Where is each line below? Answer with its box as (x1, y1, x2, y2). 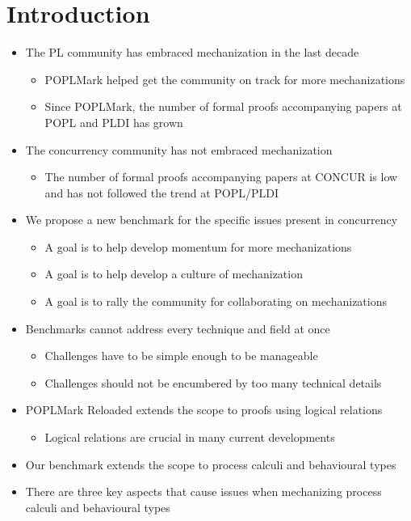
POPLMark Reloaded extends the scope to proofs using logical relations (25, 401, 383, 418)
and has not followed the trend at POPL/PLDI (44, 184, 279, 201)
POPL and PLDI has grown (44, 113, 183, 130)
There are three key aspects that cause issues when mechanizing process (25, 483, 382, 500)
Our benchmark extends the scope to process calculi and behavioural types (25, 455, 396, 472)
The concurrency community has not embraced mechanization (25, 141, 333, 158)
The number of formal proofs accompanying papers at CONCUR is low (44, 168, 398, 185)
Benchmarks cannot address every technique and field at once (25, 320, 330, 337)
